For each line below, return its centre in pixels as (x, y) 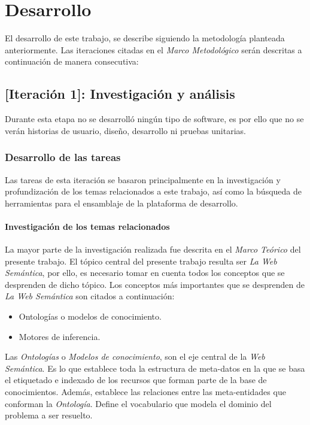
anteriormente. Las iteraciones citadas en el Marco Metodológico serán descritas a (154, 49)
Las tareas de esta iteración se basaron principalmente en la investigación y (143, 179)
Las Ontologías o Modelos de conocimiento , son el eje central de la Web (135, 356)
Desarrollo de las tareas (63, 157)
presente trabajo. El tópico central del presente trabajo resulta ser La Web (141, 261)
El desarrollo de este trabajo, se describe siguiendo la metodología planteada (145, 38)
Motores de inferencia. (60, 336)
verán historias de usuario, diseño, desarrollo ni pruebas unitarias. (125, 130)
